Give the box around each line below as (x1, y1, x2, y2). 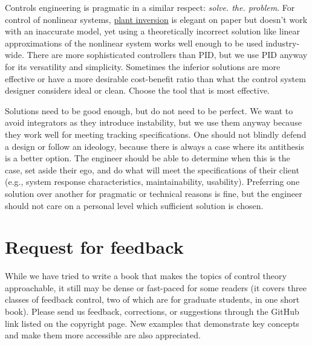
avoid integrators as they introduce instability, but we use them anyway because (5, 116, 302, 129)
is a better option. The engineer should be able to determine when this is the (5, 152, 290, 164)
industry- (265, 36, 300, 49)
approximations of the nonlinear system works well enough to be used (5, 36, 263, 49)
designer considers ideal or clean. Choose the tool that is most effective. (5, 84, 270, 97)
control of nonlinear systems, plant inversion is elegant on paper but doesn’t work (5, 13, 308, 25)
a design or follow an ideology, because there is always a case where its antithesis (5, 140, 304, 152)
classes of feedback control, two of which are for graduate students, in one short (5, 293, 300, 306)
